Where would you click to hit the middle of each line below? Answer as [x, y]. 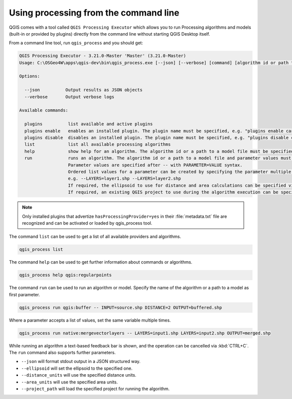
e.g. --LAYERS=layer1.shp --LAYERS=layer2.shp [124, 179]
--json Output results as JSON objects [84, 90]
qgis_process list [41, 249]
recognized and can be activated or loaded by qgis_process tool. [87, 223]
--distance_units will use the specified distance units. [79, 375]
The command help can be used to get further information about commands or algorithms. [100, 262]
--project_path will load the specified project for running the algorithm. [95, 389]
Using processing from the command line [94, 13]
